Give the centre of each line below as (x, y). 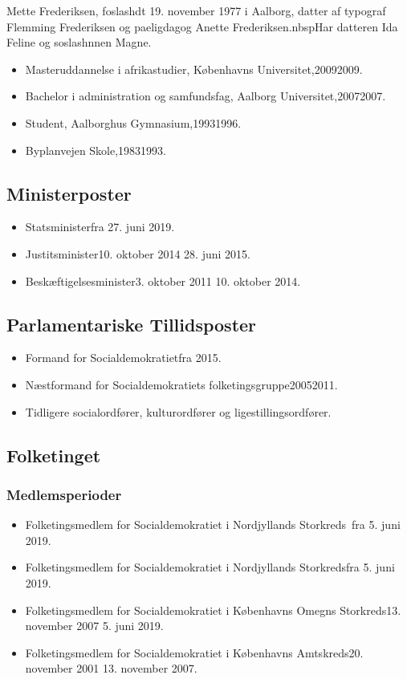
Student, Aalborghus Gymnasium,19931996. (133, 122)
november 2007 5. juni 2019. (94, 626)
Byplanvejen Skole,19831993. (96, 150)
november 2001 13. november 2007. (111, 668)
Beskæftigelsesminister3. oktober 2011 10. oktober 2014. (163, 281)
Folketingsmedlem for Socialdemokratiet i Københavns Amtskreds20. (194, 652)
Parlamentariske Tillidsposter (132, 324)
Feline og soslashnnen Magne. (79, 42)
